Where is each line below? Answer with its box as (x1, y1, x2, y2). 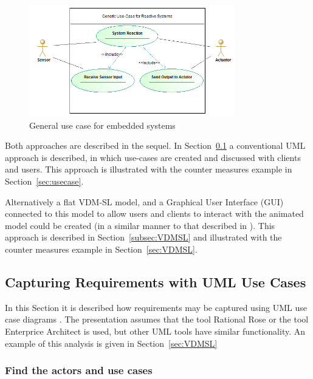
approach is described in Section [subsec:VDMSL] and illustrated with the (5, 231, 282, 244)
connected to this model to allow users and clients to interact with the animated (5, 207, 304, 220)
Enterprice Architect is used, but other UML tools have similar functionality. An (5, 324, 306, 337)
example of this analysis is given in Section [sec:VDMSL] (5, 336, 218, 349)
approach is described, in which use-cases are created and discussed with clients (5, 151, 301, 163)
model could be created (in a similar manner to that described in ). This (5, 219, 275, 231)
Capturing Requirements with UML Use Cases (5, 272, 306, 291)
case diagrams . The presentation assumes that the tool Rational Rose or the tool (5, 313, 309, 326)
